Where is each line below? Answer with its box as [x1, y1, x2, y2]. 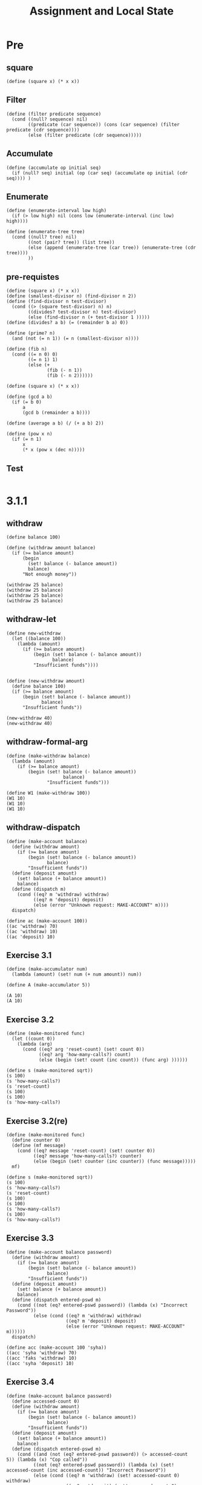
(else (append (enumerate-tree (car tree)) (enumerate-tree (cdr [28, 245, 197, 251]
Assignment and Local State [29, 4, 174, 18]
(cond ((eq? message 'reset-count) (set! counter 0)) [17, 1148, 155, 1154]
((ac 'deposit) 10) [6, 934, 56, 940]
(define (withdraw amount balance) [6, 545, 96, 551]
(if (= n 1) [11, 436, 42, 443]
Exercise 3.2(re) [6, 1116, 68, 1126]
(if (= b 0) [11, 399, 42, 405]
